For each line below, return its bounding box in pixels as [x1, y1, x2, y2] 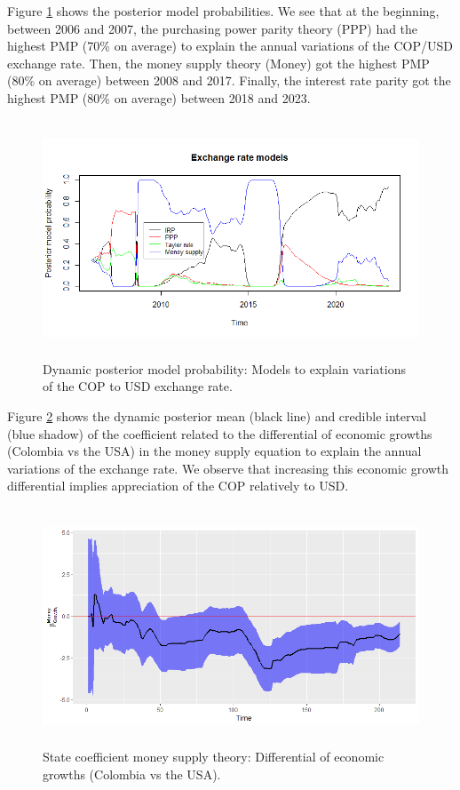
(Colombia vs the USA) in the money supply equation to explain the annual [7, 442, 422, 460]
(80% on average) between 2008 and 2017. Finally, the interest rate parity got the [7, 71, 451, 90]
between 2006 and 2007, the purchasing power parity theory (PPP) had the [7, 19, 418, 37]
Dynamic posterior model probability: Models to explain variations [43, 359, 406, 378]
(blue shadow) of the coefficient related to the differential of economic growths [7, 424, 432, 443]
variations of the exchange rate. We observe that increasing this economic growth [7, 459, 449, 477]
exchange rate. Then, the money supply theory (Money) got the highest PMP [7, 53, 430, 72]
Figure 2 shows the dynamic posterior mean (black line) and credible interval [7, 407, 426, 425]
